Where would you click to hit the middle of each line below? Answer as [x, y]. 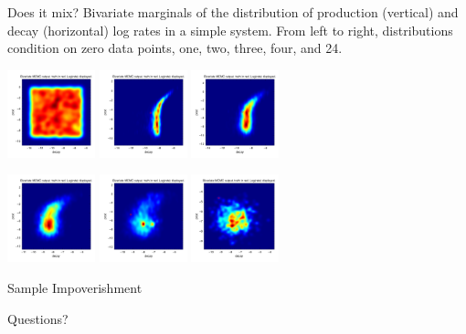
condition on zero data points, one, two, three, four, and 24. [175, 48]
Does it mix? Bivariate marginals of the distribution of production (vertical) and [233, 12]
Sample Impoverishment [75, 287]
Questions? [38, 318]
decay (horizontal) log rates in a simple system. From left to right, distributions [230, 30]
